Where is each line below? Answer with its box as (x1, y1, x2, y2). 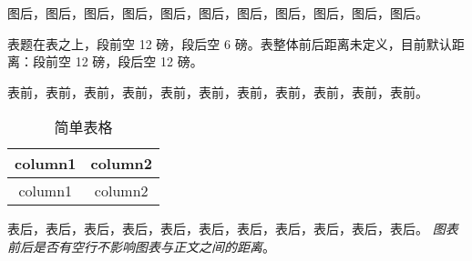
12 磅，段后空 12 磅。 (75, 52, 203, 71)
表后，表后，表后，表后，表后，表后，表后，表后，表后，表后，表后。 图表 (7, 219, 458, 238)
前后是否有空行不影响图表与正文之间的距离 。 (7, 236, 275, 256)
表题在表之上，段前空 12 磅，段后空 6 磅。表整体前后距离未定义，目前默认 (7, 34, 452, 53)
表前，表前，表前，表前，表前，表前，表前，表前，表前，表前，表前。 (7, 82, 428, 101)
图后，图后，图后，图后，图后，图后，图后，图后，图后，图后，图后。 (7, 4, 428, 22)
